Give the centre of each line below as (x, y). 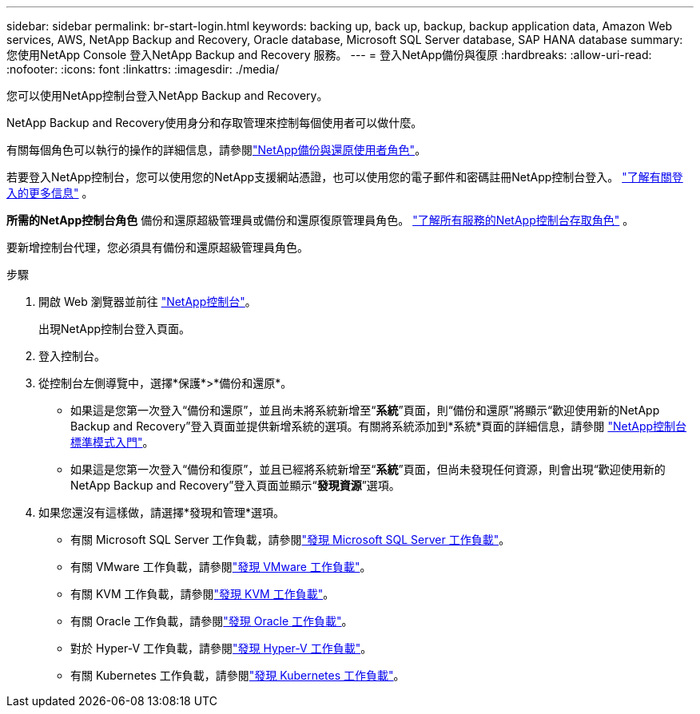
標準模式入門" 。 (112, 442)
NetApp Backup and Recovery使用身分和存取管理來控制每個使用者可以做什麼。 (215, 123)
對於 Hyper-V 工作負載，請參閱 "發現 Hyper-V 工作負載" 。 (221, 648)
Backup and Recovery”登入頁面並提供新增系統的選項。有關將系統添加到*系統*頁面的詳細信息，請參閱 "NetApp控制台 (379, 426)
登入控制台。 (72, 356)
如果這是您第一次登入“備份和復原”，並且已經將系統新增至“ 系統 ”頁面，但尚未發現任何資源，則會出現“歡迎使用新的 (368, 469)
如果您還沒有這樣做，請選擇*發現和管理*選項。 (162, 512)
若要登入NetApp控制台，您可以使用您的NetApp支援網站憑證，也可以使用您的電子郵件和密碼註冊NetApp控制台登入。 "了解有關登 (345, 177)
